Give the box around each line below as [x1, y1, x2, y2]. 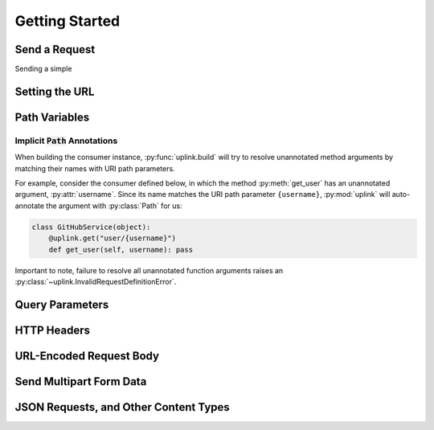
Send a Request [14, 43, 96, 56]
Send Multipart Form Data [14, 375, 147, 388]
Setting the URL [14, 84, 95, 98]
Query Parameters [14, 297, 109, 311]
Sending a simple [14, 64, 72, 74]
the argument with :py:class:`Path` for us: [45, 201, 182, 211]
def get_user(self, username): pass [48, 245, 193, 254]
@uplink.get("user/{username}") [48, 234, 177, 243]
